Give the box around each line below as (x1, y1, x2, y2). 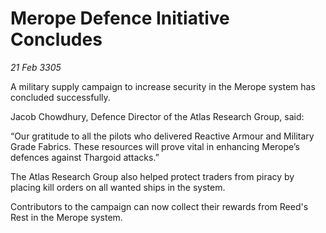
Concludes (10, 28, 103, 51)
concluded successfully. (10, 91, 111, 103)
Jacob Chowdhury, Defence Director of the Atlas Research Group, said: (10, 110, 305, 122)
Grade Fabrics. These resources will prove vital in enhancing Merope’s (10, 140, 300, 152)
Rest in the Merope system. (10, 211, 123, 223)
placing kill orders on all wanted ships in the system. (10, 181, 226, 193)
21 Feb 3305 (10, 61, 62, 73)
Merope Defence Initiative (10, 7, 230, 30)
